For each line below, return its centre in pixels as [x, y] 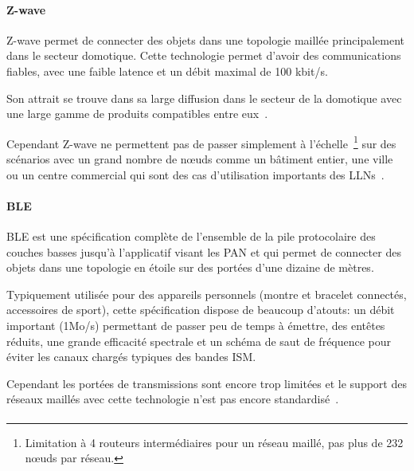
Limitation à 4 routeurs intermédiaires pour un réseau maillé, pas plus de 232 [214, 442]
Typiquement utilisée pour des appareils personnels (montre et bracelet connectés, [207, 294]
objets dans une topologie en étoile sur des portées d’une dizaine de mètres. [190, 267]
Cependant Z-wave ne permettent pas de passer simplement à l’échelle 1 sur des [201, 142]
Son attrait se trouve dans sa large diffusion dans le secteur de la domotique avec [204, 98]
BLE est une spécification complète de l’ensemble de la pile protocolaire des [191, 236]
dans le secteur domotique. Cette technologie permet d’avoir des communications [204, 55]
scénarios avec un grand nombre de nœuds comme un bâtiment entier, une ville [200, 159]
